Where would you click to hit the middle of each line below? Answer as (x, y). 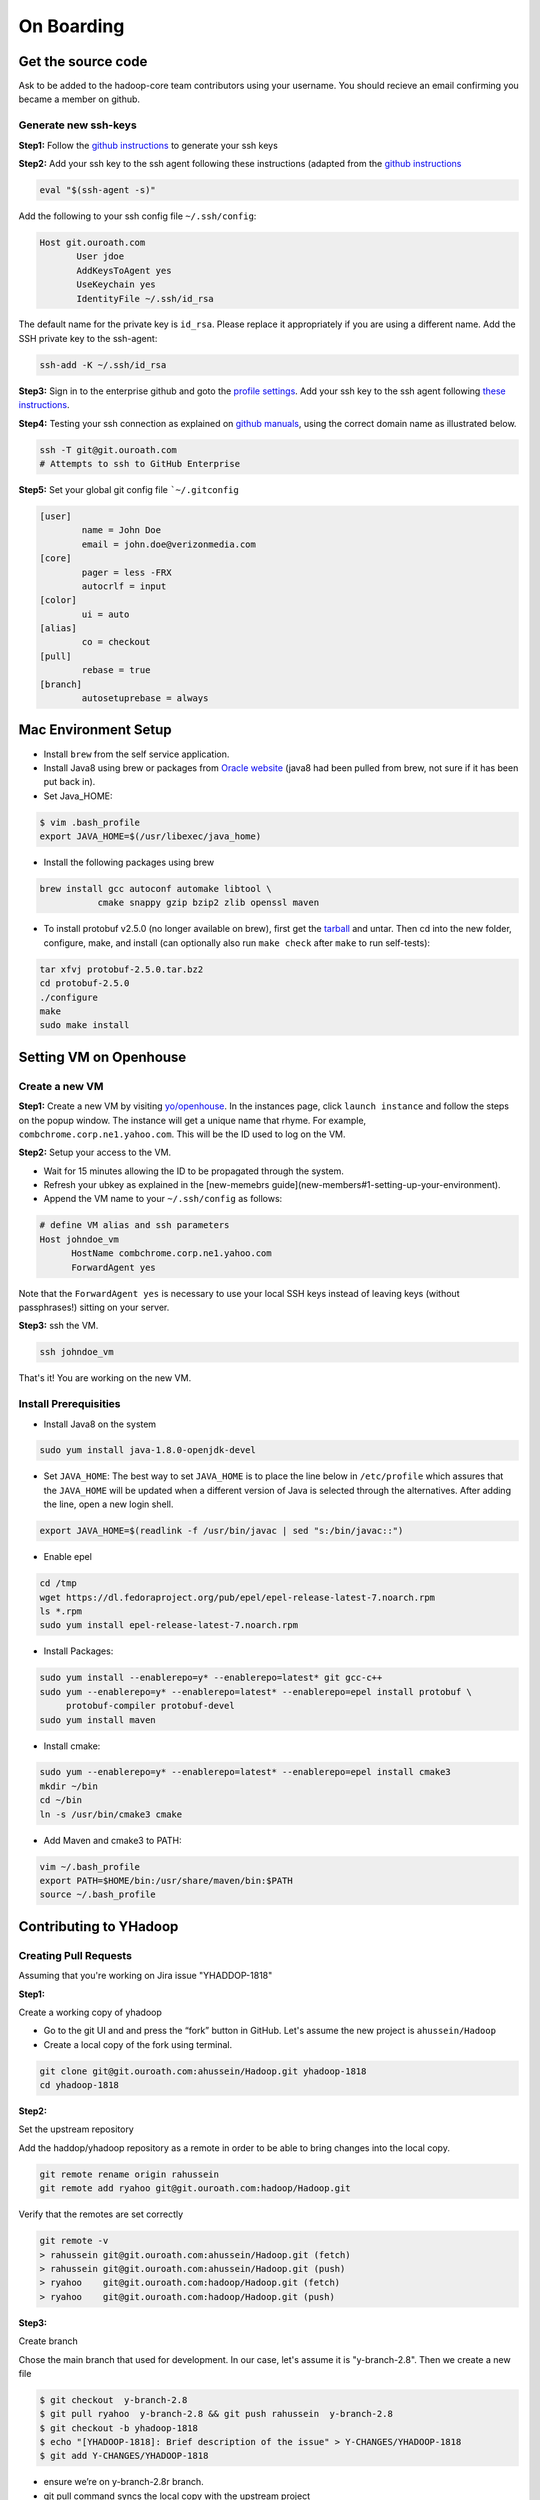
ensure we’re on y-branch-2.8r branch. (123, 2482)
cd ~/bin (61, 1800)
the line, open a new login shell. (108, 1504)
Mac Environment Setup (95, 730)
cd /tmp (58, 1583)
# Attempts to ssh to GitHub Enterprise (139, 463)
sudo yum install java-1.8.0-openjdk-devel (148, 1450)
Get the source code (83, 61)
